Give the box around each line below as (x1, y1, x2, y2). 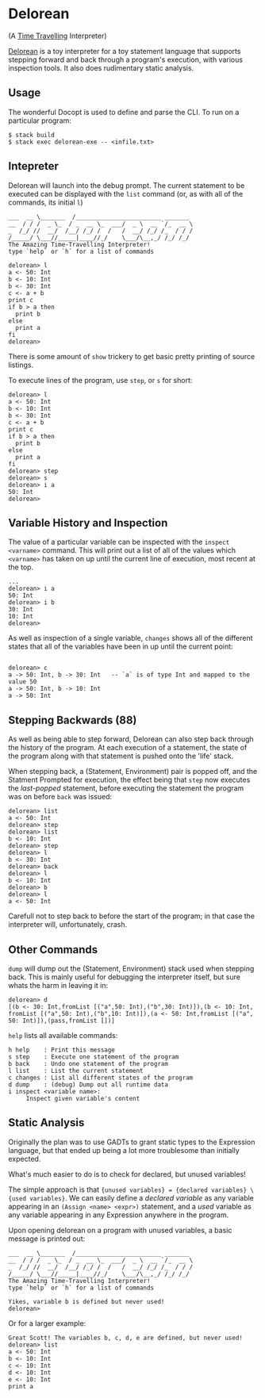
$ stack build (8, 131, 56, 139)
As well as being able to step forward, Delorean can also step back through (8, 734, 254, 744)
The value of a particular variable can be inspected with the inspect (8, 537, 230, 547)
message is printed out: (8, 1234, 86, 1243)
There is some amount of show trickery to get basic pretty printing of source (8, 351, 255, 361)
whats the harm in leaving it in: (8, 981, 109, 990)
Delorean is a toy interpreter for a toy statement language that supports (8, 46, 241, 56)
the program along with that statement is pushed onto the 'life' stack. (8, 751, 234, 761)
